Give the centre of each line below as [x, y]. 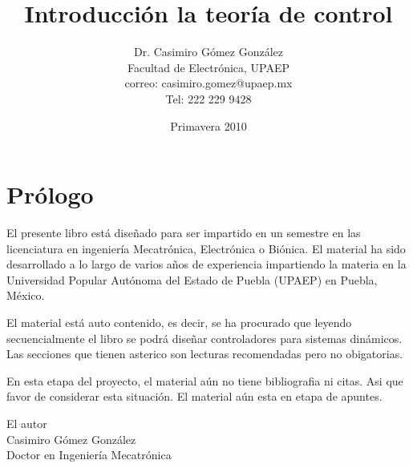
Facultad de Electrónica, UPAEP [209, 67]
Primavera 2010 [209, 125]
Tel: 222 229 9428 [209, 98]
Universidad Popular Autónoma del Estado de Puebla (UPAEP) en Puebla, [192, 279]
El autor [27, 423]
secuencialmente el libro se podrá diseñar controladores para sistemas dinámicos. [204, 338]
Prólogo [50, 194]
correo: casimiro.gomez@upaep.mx [209, 83]
